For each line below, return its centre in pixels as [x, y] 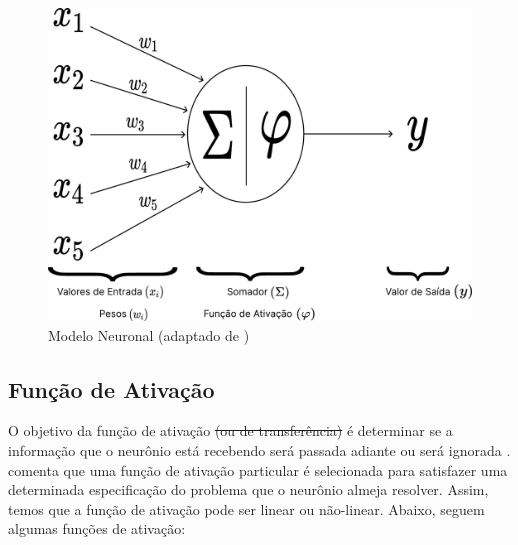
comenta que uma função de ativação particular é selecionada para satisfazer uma [258, 469]
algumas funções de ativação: [97, 528]
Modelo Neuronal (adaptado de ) [149, 334]
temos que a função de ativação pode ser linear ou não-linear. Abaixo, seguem [246, 508]
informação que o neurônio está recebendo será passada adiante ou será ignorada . [259, 450]
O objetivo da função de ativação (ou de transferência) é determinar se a [230, 430]
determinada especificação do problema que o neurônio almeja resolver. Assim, [248, 489]
